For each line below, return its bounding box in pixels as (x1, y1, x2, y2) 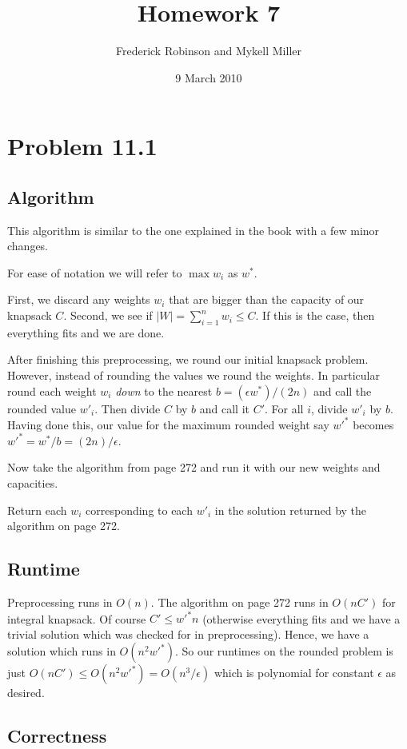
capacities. (7, 475, 58, 492)
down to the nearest (115, 382, 213, 399)
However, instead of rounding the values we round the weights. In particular (7, 367, 380, 384)
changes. (7, 237, 49, 254)
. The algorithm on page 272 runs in (150, 594, 329, 611)
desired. (7, 684, 45, 701)
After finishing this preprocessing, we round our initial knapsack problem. (7, 351, 369, 368)
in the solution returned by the (214, 501, 367, 518)
